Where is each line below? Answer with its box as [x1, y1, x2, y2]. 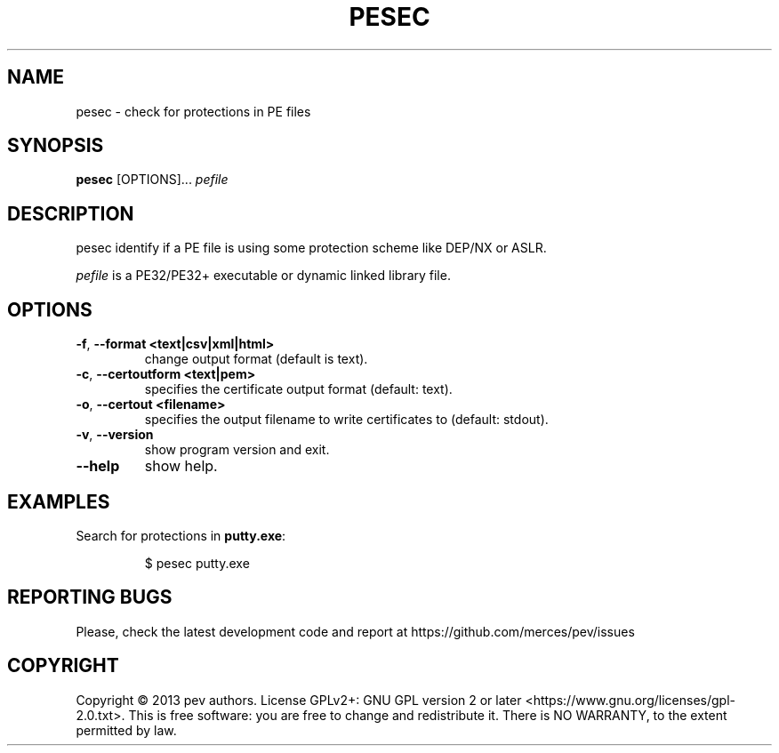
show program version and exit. [144, 442, 330, 458]
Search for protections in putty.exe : [76, 527, 286, 543]
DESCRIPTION [7, 202, 134, 225]
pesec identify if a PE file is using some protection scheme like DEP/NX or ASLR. [76, 240, 547, 256]
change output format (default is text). [144, 351, 368, 367]
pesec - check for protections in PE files [76, 103, 311, 119]
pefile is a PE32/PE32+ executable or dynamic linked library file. [76, 268, 451, 284]
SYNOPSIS [7, 134, 104, 157]
